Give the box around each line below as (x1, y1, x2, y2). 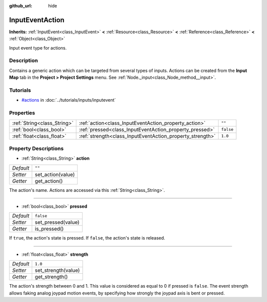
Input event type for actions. (9, 45, 67, 51)
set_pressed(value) (35, 219, 80, 226)
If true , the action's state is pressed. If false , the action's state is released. (9, 235, 166, 241)
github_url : (9, 3, 32, 8)
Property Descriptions (9, 145, 64, 152)
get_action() (35, 178, 63, 184)
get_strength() (35, 273, 68, 280)
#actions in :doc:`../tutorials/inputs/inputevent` (21, 97, 116, 103)
